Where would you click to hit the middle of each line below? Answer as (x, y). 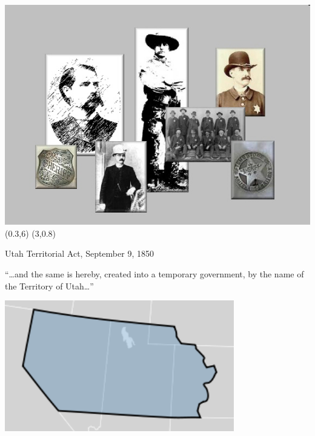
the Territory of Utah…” (49, 286)
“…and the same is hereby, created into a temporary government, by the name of (154, 274)
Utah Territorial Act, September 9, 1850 (79, 253)
